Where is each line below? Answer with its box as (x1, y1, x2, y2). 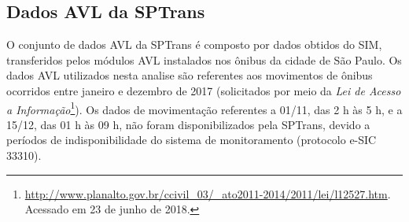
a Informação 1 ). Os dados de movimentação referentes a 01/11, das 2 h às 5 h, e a (6, 98, 403, 117)
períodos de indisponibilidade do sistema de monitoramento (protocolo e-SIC (6, 131, 377, 148)
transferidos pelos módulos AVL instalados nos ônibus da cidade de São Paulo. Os (6, 51, 402, 68)
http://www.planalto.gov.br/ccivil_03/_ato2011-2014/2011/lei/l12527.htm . (24, 185, 391, 202)
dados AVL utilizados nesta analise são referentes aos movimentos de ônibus (6, 67, 373, 83)
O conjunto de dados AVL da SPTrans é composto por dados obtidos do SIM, (6, 36, 382, 53)
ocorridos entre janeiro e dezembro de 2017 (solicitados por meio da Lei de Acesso (6, 82, 401, 98)
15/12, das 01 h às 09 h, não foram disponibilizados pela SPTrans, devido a (6, 116, 370, 132)
